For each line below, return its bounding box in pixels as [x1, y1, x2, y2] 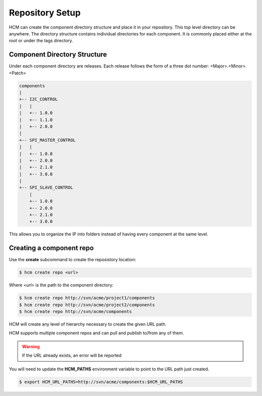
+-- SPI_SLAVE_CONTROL [19, 185, 73, 190]
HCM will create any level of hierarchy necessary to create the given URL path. [9, 321, 167, 327]
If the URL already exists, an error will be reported [22, 352, 122, 359]
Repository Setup [9, 7, 81, 18]
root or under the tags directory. [9, 38, 73, 44]
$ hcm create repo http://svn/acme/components [19, 309, 132, 314]
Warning [22, 344, 40, 349]
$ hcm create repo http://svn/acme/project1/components [19, 295, 155, 301]
